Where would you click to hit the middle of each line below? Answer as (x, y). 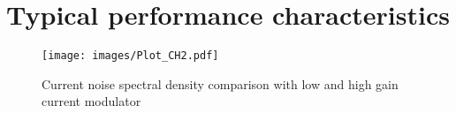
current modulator (91, 101)
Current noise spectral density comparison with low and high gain (220, 83)
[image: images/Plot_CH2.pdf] (130, 56)
